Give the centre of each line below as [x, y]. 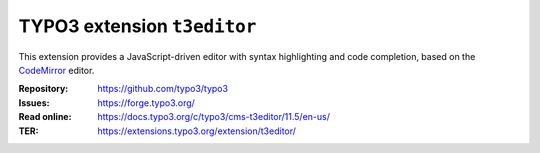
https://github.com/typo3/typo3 [163, 89]
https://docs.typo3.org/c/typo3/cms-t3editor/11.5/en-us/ [213, 117]
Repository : [43, 89]
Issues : [34, 102]
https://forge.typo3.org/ [146, 102]
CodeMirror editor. [56, 70]
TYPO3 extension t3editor [137, 26]
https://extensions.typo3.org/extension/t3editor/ [197, 131]
